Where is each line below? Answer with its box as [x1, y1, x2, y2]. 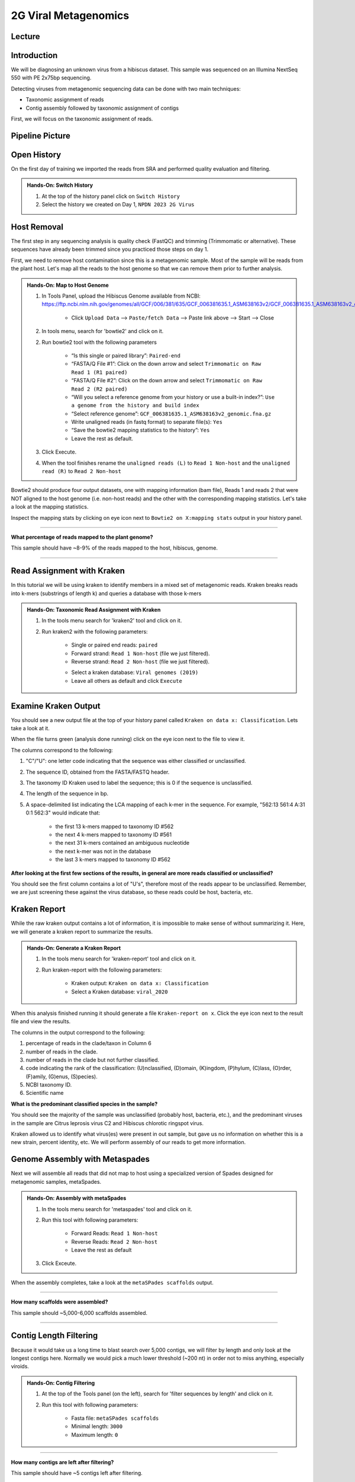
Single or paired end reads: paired [71, 641, 158, 649]
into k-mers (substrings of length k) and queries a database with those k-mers [11, 590, 202, 597]
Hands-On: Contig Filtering [27, 1379, 95, 1387]
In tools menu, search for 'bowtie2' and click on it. [41, 328, 164, 335]
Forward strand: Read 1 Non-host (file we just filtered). [71, 650, 210, 657]
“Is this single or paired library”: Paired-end [71, 352, 180, 359]
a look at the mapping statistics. [11, 503, 89, 510]
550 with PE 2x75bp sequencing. [11, 74, 92, 81]
